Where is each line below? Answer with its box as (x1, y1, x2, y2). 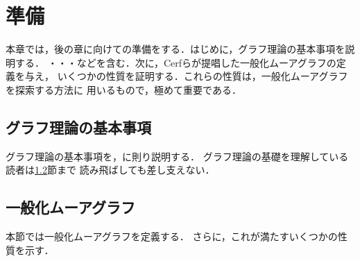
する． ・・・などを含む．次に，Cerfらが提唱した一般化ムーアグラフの (15, 55, 336, 69)
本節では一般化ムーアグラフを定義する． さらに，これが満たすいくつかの (6, 229, 338, 244)
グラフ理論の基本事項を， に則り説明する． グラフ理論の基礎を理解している (6, 149, 349, 163)
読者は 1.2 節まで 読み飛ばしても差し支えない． (6, 162, 215, 177)
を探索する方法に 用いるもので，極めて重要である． (6, 82, 241, 96)
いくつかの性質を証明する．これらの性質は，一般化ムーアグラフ (57, 69, 348, 83)
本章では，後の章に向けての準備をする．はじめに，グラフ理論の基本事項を (6, 42, 345, 56)
